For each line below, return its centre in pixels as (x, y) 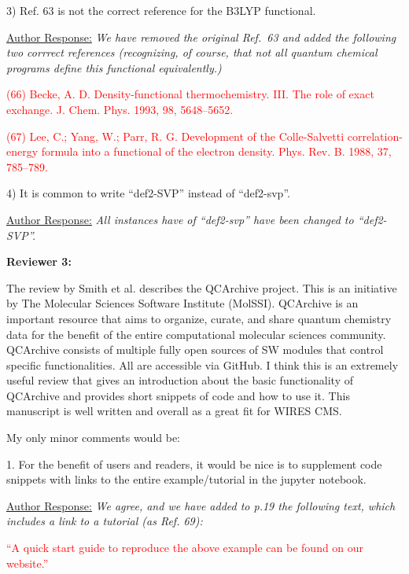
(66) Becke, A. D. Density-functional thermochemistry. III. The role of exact (190, 94)
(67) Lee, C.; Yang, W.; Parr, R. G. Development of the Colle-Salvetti (175, 136)
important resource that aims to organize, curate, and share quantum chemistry (199, 318)
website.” (28, 563)
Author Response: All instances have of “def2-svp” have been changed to (180, 219)
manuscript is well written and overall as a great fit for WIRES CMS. (174, 411)
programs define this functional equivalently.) (114, 67)
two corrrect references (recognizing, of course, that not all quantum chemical (192, 52)
